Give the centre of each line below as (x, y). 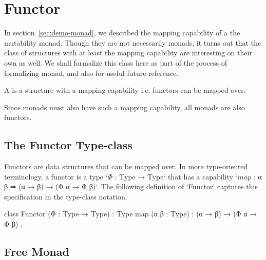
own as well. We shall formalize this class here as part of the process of (116, 62)
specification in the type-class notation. (66, 196)
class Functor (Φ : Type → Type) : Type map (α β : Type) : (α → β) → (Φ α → (131, 214)
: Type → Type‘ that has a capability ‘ (176, 176)
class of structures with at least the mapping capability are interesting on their (128, 53)
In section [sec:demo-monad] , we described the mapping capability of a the (122, 33)
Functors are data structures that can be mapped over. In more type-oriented (126, 166)
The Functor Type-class (68, 145)
